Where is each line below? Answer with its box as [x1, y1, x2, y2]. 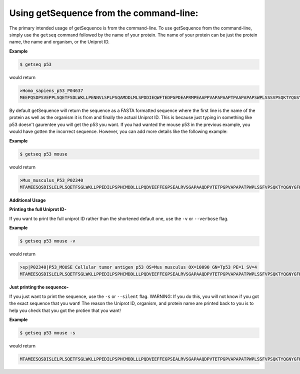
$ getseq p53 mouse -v [19, 238, 75, 244]
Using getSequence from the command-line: [9, 7, 198, 18]
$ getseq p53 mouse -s [19, 330, 75, 335]
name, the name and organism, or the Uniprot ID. [9, 39, 110, 45]
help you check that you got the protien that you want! [9, 307, 121, 313]
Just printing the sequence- [9, 284, 69, 290]
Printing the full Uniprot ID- [9, 206, 67, 212]
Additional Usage [9, 197, 46, 203]
